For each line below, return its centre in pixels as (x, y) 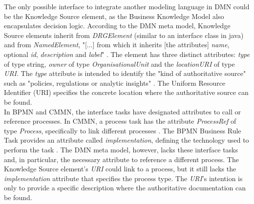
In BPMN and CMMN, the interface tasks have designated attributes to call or (122, 111)
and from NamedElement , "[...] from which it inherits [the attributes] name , (117, 45)
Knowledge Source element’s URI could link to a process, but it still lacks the (120, 169)
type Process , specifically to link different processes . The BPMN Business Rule (123, 130)
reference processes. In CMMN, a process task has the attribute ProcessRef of (120, 121)
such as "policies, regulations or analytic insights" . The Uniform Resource (115, 83)
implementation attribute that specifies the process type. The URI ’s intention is (123, 178)
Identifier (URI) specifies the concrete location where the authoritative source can (126, 92)
